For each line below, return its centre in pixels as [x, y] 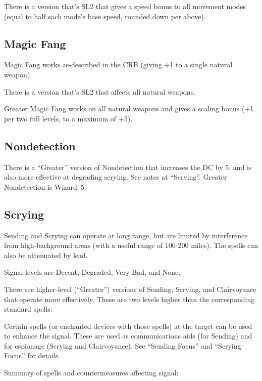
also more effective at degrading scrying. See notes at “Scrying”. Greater [116, 177]
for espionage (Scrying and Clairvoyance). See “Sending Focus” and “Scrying [123, 345]
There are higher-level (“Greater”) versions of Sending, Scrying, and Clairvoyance [130, 289]
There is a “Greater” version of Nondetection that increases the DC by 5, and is [128, 167]
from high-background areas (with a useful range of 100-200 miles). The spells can [131, 245]
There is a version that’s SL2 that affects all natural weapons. [100, 91]
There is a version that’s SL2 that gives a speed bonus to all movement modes [125, 6]
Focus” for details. [32, 355]
